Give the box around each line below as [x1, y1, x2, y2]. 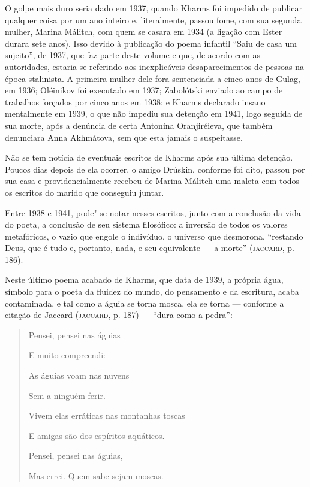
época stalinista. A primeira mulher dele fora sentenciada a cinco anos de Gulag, [5, 72, 300, 84]
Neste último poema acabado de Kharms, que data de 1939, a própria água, [5, 273, 284, 286]
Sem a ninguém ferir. [28, 389, 106, 401]
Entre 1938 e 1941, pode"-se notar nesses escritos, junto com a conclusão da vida [5, 206, 301, 219]
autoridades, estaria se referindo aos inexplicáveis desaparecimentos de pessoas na [5, 60, 305, 72]
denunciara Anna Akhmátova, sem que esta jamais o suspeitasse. [5, 131, 243, 143]
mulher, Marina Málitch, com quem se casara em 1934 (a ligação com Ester [5, 25, 282, 38]
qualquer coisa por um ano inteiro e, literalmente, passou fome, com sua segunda [5, 13, 302, 26]
